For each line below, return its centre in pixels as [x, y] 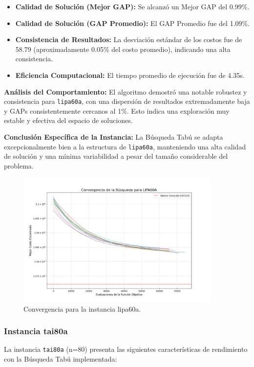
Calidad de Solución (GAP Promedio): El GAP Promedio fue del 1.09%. [133, 23]
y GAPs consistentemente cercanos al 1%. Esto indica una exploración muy [117, 110]
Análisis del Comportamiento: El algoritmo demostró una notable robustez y [126, 91]
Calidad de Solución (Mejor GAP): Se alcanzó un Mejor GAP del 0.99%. [132, 6]
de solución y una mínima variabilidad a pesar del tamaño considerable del [116, 156]
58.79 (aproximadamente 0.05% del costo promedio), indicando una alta [123, 49]
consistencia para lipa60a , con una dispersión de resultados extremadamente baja [127, 101]
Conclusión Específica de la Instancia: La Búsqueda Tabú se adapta [114, 137]
